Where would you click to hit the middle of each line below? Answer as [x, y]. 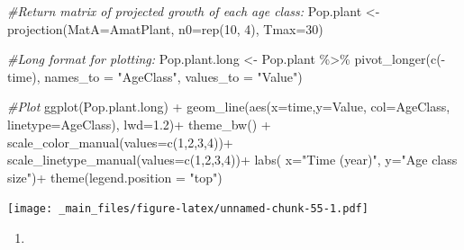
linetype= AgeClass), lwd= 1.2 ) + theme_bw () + [139, 124]
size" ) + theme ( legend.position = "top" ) [115, 177]
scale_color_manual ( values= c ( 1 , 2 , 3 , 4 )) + [120, 142]
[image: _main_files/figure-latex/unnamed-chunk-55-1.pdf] [188, 209]
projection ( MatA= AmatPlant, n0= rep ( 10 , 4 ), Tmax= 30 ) [165, 28]
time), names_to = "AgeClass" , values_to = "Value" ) [155, 76]
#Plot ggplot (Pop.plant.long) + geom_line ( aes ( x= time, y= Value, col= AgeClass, [229, 107]
